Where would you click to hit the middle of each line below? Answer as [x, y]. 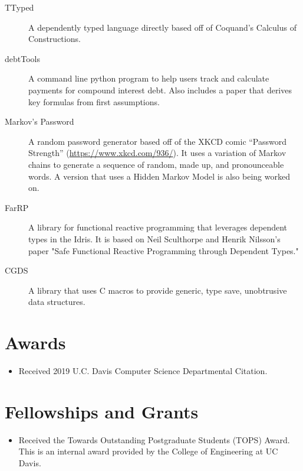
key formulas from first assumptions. [94, 101]
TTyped [19, 7]
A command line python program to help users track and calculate [149, 78]
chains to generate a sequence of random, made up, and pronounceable [156, 164]
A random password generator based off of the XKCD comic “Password [158, 141]
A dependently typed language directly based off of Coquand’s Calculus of [162, 27]
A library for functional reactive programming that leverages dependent [158, 227]
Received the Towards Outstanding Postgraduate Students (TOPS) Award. [154, 439]
